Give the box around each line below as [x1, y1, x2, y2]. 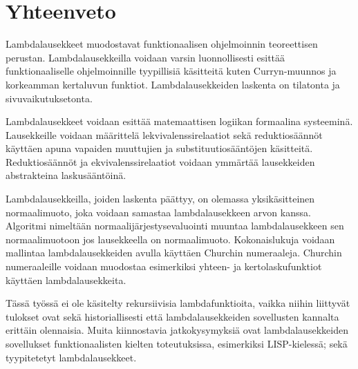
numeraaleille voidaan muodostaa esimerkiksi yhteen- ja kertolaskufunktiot [6, 259, 322, 274]
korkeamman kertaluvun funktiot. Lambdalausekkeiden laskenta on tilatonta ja [6, 77, 340, 91]
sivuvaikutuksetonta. [6, 91, 93, 105]
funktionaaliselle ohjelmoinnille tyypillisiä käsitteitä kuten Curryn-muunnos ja [6, 64, 337, 78]
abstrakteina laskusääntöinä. [6, 168, 126, 182]
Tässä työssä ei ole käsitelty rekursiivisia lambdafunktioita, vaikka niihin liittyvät [6, 296, 350, 310]
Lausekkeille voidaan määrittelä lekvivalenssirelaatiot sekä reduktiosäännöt [6, 127, 323, 142]
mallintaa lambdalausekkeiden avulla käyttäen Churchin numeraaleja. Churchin [6, 245, 342, 260]
